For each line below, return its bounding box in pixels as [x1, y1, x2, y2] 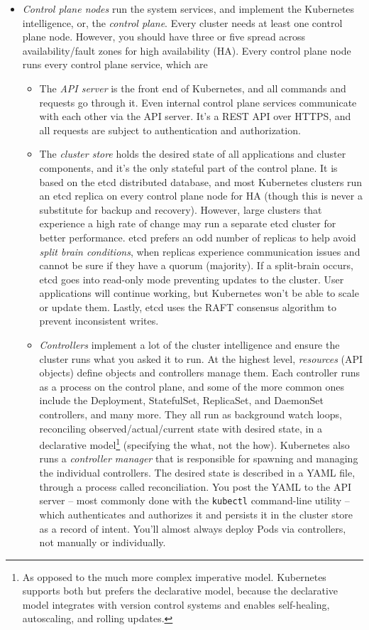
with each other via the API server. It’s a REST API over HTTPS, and [39, 109, 351, 124]
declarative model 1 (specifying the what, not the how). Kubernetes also [39, 435, 350, 452]
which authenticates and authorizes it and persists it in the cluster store [39, 506, 353, 521]
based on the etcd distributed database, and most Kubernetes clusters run [39, 174, 363, 189]
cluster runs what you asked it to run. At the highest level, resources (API [39, 351, 363, 366]
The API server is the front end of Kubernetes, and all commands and [39, 80, 346, 95]
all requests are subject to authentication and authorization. [39, 122, 301, 137]
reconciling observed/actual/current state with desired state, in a [39, 420, 322, 435]
